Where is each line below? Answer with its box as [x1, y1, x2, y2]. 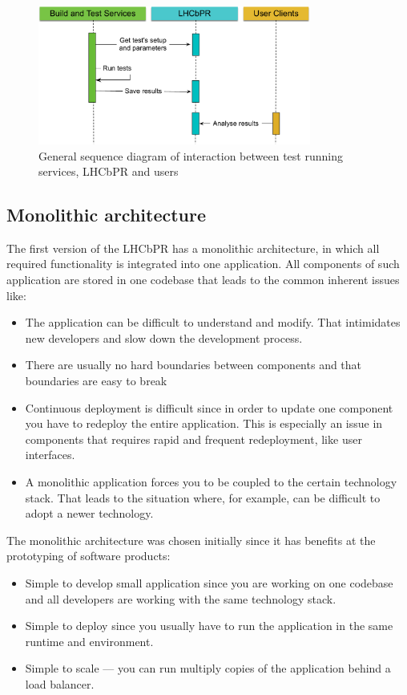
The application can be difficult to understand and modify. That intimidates [25, 314, 401, 331]
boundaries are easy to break [25, 372, 167, 389]
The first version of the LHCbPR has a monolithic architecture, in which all [6, 239, 380, 256]
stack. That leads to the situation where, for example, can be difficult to [25, 489, 381, 506]
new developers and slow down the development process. [25, 329, 303, 346]
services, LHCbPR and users [38, 163, 179, 180]
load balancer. [25, 675, 95, 692]
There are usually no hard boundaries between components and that [25, 356, 362, 373]
